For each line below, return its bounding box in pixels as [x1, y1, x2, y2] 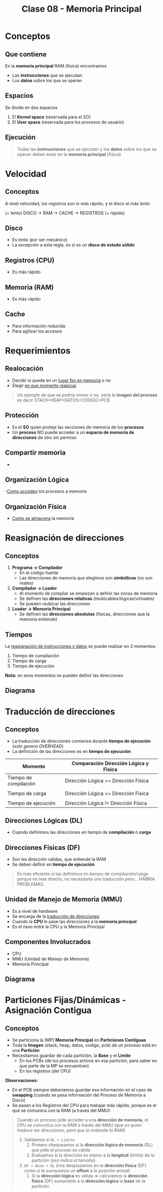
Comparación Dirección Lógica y [71, 760, 149, 767]
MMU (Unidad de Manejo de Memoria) [12, 956, 89, 962]
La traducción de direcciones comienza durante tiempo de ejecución [12, 738, 151, 744]
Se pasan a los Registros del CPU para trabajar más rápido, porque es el [12, 1102, 157, 1108]
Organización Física [5, 502, 66, 511]
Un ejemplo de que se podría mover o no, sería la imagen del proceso [16, 392, 158, 398]
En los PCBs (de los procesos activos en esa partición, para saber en [19, 1057, 158, 1063]
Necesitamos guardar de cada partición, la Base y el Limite [12, 1052, 131, 1058]
